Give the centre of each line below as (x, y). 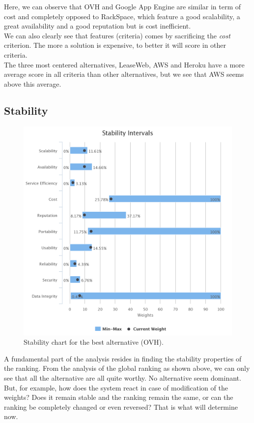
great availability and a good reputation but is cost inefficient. (98, 26)
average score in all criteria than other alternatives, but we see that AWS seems (124, 74)
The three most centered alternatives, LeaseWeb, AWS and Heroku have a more (124, 64)
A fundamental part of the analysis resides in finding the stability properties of (123, 358)
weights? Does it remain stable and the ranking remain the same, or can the (119, 397)
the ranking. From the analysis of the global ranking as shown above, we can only (127, 368)
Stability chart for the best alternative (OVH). (94, 342)
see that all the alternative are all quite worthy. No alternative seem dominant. (123, 377)
